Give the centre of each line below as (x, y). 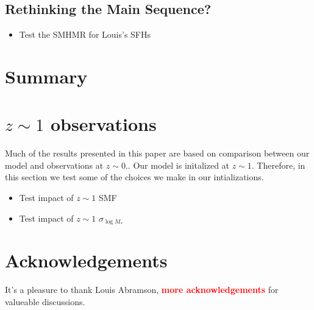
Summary (46, 76)
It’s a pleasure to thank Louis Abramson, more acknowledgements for (142, 290)
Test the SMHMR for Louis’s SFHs (85, 34)
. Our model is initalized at (179, 165)
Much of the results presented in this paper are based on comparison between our (157, 153)
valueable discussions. (45, 301)
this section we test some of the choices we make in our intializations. (134, 177)
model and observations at (54, 165)
